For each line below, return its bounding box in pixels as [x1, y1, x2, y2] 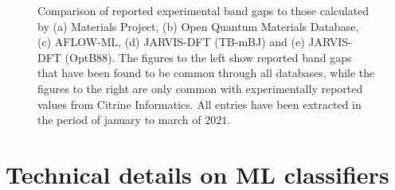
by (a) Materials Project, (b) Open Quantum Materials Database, [37, 17, 359, 34]
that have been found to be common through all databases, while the [37, 64, 375, 81]
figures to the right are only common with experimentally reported [37, 79, 363, 96]
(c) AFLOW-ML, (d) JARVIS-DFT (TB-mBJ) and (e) [37, 33, 305, 50]
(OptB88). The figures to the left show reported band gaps [65, 48, 352, 65]
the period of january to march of [37, 111, 201, 128]
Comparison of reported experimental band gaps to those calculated [37, 2, 370, 18]
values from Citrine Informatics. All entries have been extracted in [37, 95, 362, 112]
